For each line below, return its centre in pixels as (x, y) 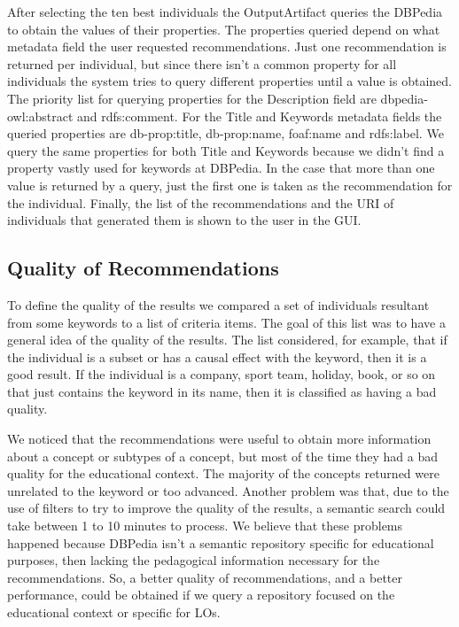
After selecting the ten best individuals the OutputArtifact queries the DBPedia (225, 12)
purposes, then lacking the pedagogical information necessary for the (194, 560)
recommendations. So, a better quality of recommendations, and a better (205, 577)
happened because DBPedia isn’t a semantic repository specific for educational (221, 542)
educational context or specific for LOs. (114, 612)
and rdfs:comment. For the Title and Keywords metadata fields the (260, 116)
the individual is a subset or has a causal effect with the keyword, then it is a (217, 356)
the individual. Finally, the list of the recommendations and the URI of (201, 202)
